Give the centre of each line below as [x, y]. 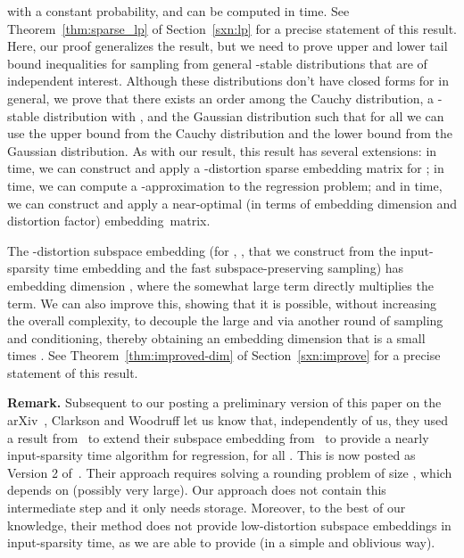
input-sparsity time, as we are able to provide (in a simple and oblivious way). [221, 542]
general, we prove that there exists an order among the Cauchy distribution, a [221, 98]
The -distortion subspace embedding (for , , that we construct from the [202, 250]
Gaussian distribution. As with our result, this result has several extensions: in [222, 150]
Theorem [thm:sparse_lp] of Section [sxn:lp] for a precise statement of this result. [232, 28]
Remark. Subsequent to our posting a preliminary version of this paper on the [224, 402]
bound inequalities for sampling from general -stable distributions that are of [217, 63]
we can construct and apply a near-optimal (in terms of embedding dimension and [232, 203]
